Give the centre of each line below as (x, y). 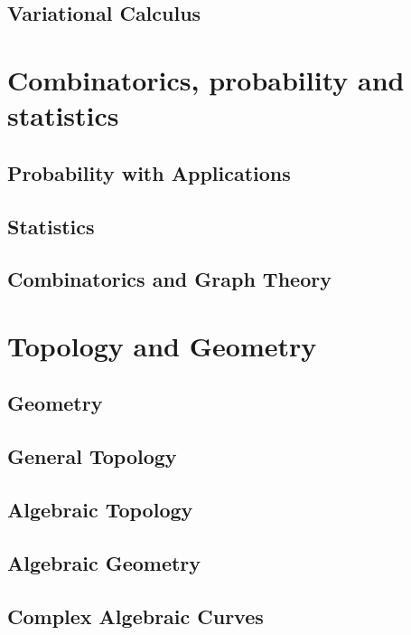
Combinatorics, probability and (206, 79)
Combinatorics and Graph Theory (169, 279)
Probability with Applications (149, 172)
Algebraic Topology (100, 510)
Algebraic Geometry (104, 562)
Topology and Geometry (162, 345)
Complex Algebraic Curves (135, 616)
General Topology (92, 456)
